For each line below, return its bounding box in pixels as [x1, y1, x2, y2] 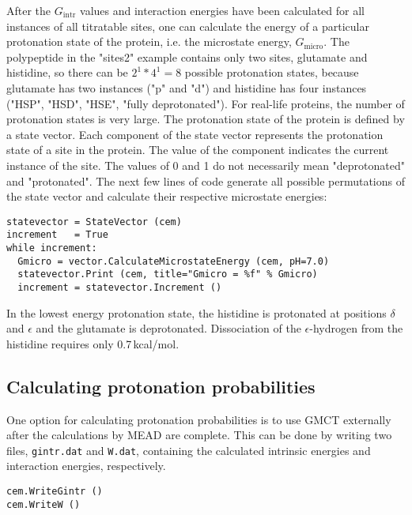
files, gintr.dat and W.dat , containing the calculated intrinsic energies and [6, 442, 371, 458]
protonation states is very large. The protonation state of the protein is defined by [6, 111, 405, 127]
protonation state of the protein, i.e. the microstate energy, [6, 33, 292, 50]
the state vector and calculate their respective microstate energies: [6, 188, 327, 205]
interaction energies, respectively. [6, 457, 166, 474]
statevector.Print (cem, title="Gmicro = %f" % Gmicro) [17, 269, 318, 280]
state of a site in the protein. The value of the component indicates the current [6, 141, 389, 158]
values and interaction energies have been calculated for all [80, 2, 365, 18]
